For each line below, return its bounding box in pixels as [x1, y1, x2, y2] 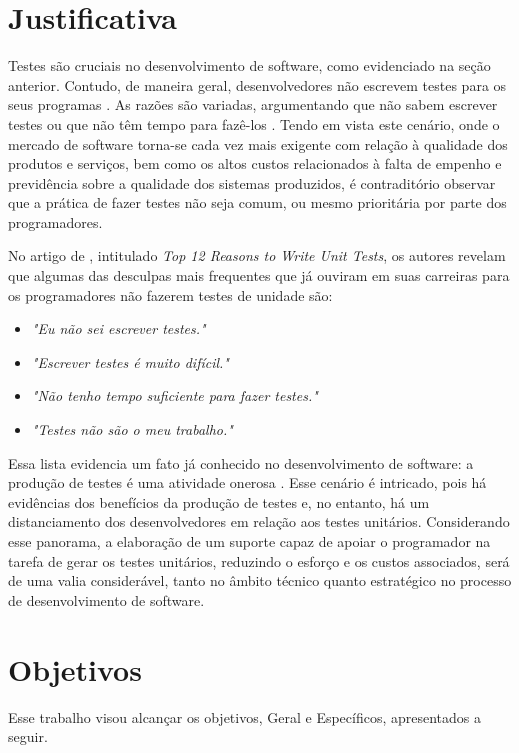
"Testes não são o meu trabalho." [31, 419, 233, 440]
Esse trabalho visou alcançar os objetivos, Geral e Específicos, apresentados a [8, 706, 482, 727]
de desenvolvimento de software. [8, 589, 205, 610]
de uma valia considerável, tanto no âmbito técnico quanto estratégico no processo [8, 570, 512, 591]
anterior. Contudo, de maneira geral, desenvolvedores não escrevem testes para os [8, 74, 507, 95]
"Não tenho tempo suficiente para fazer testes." [31, 385, 318, 406]
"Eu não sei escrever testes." [31, 318, 206, 339]
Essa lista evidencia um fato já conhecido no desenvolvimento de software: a [8, 452, 474, 473]
